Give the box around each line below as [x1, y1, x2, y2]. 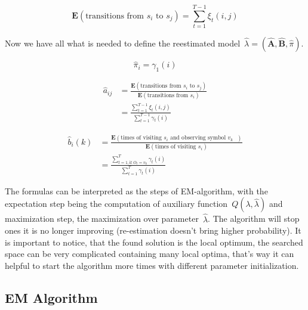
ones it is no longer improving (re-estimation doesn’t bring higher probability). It [5, 224, 301, 237]
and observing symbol [170, 135, 226, 141]
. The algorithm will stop [208, 212, 300, 225]
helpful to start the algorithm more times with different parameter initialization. [5, 259, 299, 272]
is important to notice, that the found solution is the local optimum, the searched [5, 235, 303, 248]
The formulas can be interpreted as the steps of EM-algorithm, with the [5, 184, 268, 197]
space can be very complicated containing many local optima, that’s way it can [5, 247, 294, 260]
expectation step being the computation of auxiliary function [5, 197, 228, 210]
